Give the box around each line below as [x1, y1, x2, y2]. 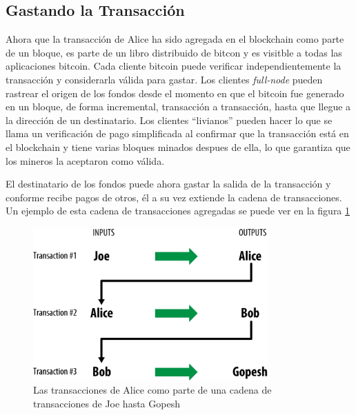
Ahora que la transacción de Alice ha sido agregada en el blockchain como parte [6, 32, 344, 46]
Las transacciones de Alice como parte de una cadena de [33, 383, 272, 397]
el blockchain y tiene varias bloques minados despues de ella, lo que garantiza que [6, 139, 350, 154]
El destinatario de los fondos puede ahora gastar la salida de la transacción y [6, 176, 331, 191]
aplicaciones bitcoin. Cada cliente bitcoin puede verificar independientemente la [6, 59, 342, 73]
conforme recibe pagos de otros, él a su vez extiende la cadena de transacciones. [6, 190, 342, 204]
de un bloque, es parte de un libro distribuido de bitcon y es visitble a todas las [6, 45, 342, 59]
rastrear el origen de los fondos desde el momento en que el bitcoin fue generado [6, 85, 344, 100]
